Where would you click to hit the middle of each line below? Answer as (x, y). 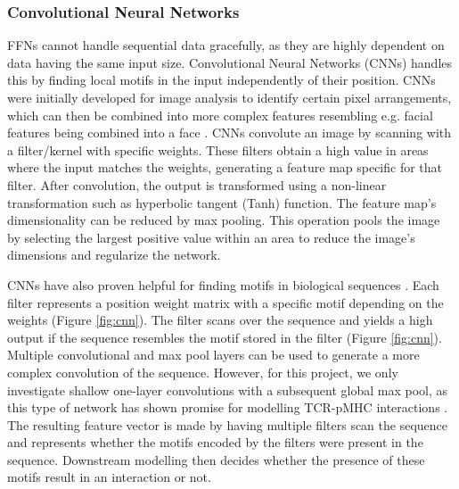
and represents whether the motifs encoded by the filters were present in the (215, 442)
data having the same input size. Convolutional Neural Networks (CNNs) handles (230, 62)
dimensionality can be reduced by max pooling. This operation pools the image (224, 220)
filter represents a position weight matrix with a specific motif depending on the (225, 302)
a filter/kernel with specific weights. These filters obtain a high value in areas (218, 149)
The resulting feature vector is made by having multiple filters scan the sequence (228, 424)
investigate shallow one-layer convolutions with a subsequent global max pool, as (227, 390)
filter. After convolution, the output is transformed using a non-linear (197, 184)
